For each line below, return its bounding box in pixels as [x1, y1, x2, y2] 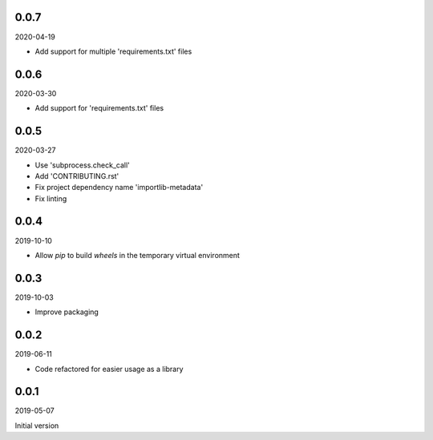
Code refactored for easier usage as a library [34, 364, 184, 373]
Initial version [14, 421, 59, 430]
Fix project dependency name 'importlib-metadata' [34, 183, 204, 192]
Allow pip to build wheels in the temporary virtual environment [34, 250, 241, 260]
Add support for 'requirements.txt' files [34, 103, 164, 113]
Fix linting [34, 193, 67, 204]
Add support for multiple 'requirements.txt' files [34, 46, 192, 56]
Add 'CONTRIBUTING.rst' [34, 171, 119, 180]
